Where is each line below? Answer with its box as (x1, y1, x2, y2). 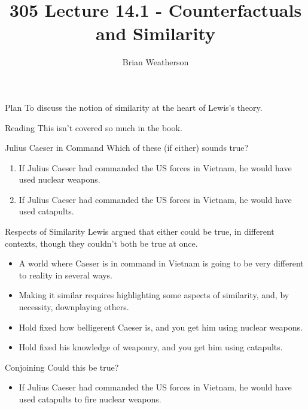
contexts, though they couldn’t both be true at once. (5, 237, 198, 249)
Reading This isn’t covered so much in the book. (5, 121, 182, 134)
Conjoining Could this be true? (5, 360, 119, 373)
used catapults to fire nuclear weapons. (19, 393, 161, 405)
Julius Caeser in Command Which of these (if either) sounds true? (5, 141, 249, 154)
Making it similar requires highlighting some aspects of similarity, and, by (19, 289, 289, 301)
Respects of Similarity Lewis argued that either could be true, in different (5, 225, 275, 238)
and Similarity (95, 21, 216, 46)
